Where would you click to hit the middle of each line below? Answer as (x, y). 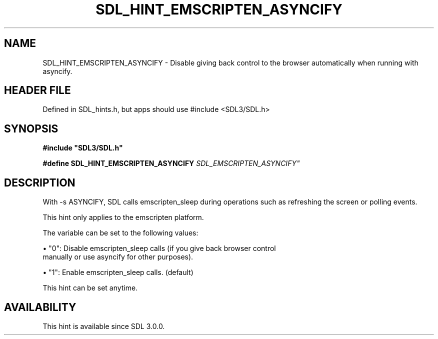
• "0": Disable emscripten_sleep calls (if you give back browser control (159, 248)
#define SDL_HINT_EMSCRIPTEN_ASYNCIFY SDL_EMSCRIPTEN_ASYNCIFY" (171, 163)
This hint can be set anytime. (90, 288)
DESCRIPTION (40, 182)
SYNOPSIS (31, 128)
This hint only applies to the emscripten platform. (123, 217)
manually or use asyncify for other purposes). (118, 257)
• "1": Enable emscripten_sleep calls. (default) (118, 272)
